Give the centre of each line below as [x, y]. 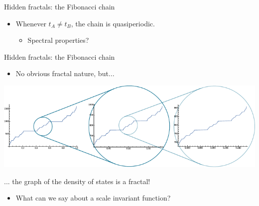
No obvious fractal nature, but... [65, 73]
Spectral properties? [58, 40]
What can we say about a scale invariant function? [93, 198]
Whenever [31, 23]
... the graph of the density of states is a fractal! [77, 181]
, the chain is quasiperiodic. [113, 23]
